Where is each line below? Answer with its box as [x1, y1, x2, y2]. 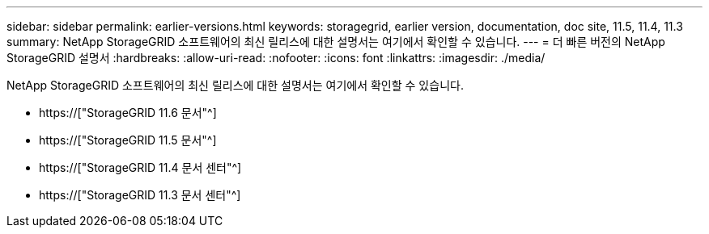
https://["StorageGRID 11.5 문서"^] [39, 133, 217, 147]
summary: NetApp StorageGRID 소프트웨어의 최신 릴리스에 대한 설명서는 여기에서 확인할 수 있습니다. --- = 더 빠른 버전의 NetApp [6, 35, 665, 48]
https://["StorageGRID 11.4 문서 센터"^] [39, 161, 242, 174]
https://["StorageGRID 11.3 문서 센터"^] [39, 188, 241, 202]
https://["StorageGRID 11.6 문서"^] [39, 106, 217, 119]
